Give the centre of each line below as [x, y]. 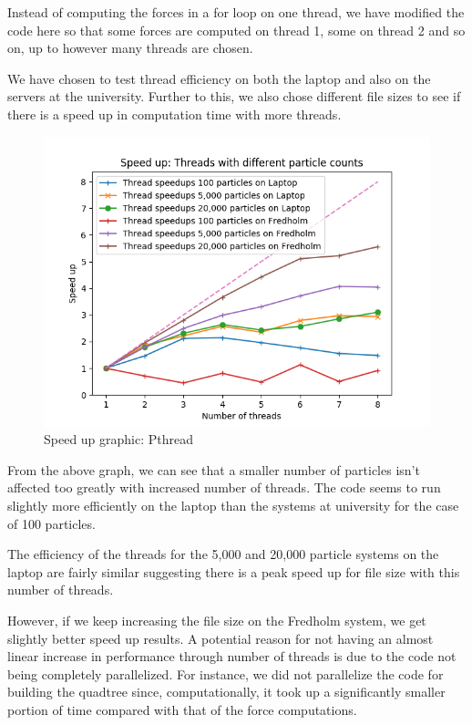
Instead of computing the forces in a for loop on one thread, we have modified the [236, 12]
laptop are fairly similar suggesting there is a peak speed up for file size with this [234, 571]
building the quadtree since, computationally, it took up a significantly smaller [226, 692]
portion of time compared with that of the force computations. [182, 709]
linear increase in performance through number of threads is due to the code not [232, 656]
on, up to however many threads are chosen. [130, 48]
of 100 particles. [51, 523]
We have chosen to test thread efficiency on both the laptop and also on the [219, 78]
